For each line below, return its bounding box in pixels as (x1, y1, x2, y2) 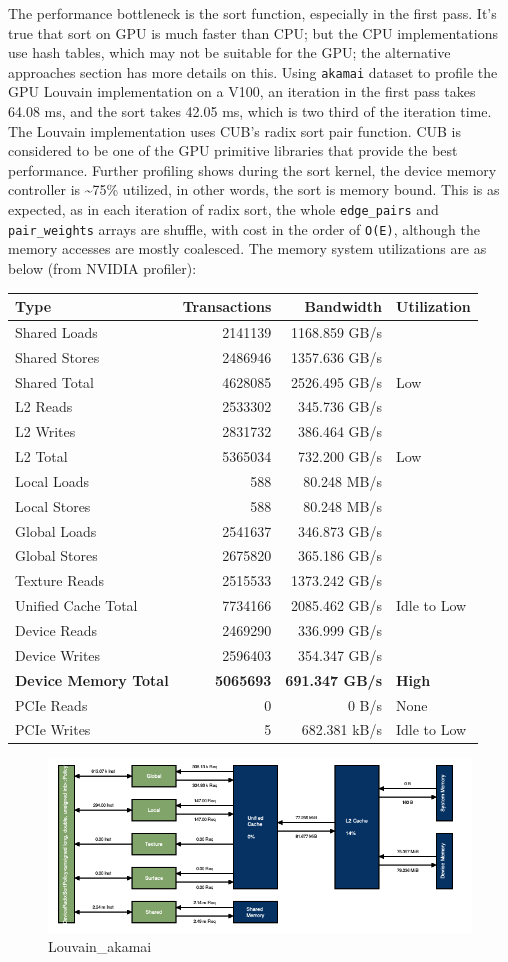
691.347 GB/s (285, 669, 383, 690)
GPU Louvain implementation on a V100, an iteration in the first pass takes (8, 81, 476, 102)
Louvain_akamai (48, 936, 152, 957)
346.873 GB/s (298, 520, 383, 541)
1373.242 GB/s (291, 570, 383, 591)
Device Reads (15, 619, 98, 640)
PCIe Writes (15, 719, 91, 740)
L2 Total (15, 446, 68, 467)
